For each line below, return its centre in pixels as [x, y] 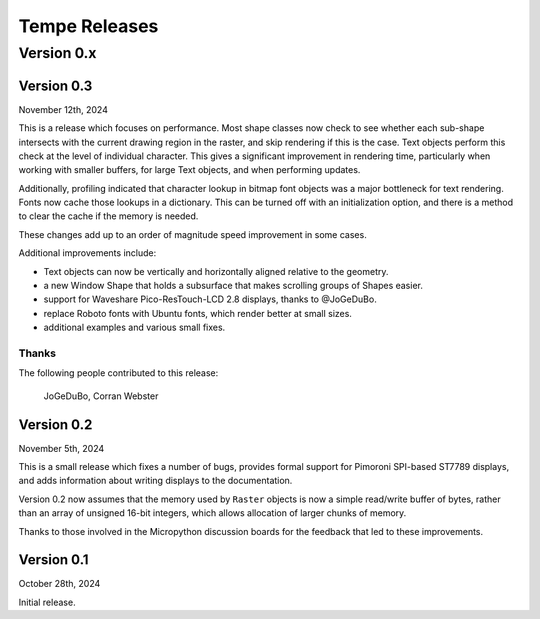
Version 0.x [57, 53]
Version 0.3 [55, 85]
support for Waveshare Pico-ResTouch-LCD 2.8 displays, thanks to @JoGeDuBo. [210, 299]
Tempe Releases [88, 26]
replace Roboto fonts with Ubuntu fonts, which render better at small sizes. [197, 313]
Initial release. [47, 602]
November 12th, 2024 [63, 109]
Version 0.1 [53, 560]
